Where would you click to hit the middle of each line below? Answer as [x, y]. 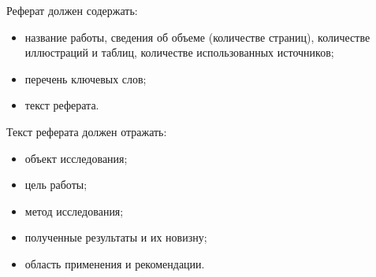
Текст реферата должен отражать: [87, 131]
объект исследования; [76, 158]
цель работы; [56, 185]
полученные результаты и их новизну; [116, 237]
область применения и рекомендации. [115, 263]
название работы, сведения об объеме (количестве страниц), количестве [197, 37]
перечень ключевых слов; [86, 78]
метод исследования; [74, 211]
